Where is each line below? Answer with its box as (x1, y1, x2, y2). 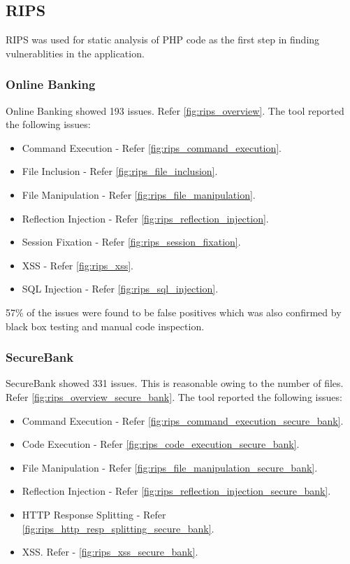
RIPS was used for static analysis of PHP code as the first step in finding (6, 32, 320, 47)
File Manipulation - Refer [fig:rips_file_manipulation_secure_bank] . (22, 460, 318, 474)
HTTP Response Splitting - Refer (22, 507, 166, 521)
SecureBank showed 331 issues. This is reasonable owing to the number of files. (6, 376, 344, 390)
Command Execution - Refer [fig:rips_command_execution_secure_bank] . (22, 413, 344, 428)
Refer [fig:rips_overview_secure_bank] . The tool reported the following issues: (6, 389, 342, 404)
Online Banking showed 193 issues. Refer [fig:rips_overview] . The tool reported (6, 103, 344, 118)
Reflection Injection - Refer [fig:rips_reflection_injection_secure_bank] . (22, 484, 331, 498)
